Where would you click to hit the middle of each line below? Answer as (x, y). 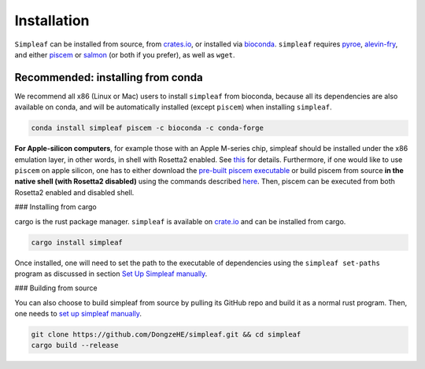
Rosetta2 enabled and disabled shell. (74, 192)
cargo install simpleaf (77, 242)
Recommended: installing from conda (109, 77)
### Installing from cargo (56, 207)
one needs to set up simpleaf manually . (78, 314)
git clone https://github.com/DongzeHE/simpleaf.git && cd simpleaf (166, 335)
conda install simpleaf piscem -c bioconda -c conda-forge (147, 128)
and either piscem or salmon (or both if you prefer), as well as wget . (125, 54)
